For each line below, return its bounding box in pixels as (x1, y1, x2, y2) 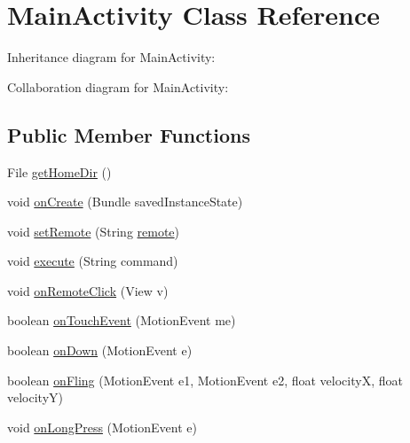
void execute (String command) (7, 252, 178, 270)
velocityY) (7, 388, 63, 407)
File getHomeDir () (7, 162, 112, 181)
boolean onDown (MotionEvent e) (7, 341, 193, 360)
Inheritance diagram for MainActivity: (7, 48, 216, 66)
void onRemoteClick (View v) (7, 281, 169, 299)
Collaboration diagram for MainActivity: (7, 77, 229, 96)
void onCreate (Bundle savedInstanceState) (7, 192, 243, 211)
